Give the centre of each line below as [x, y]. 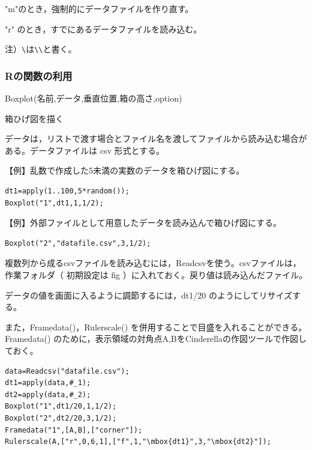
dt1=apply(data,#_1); [48, 383]
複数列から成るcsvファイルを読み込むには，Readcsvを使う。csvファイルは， [153, 263]
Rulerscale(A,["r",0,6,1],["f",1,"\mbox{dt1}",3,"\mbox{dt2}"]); [138, 442]
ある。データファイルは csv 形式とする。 [85, 150]
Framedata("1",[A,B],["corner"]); [74, 430]
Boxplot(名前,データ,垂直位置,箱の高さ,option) [94, 98]
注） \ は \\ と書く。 [41, 49]
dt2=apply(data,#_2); [48, 394]
